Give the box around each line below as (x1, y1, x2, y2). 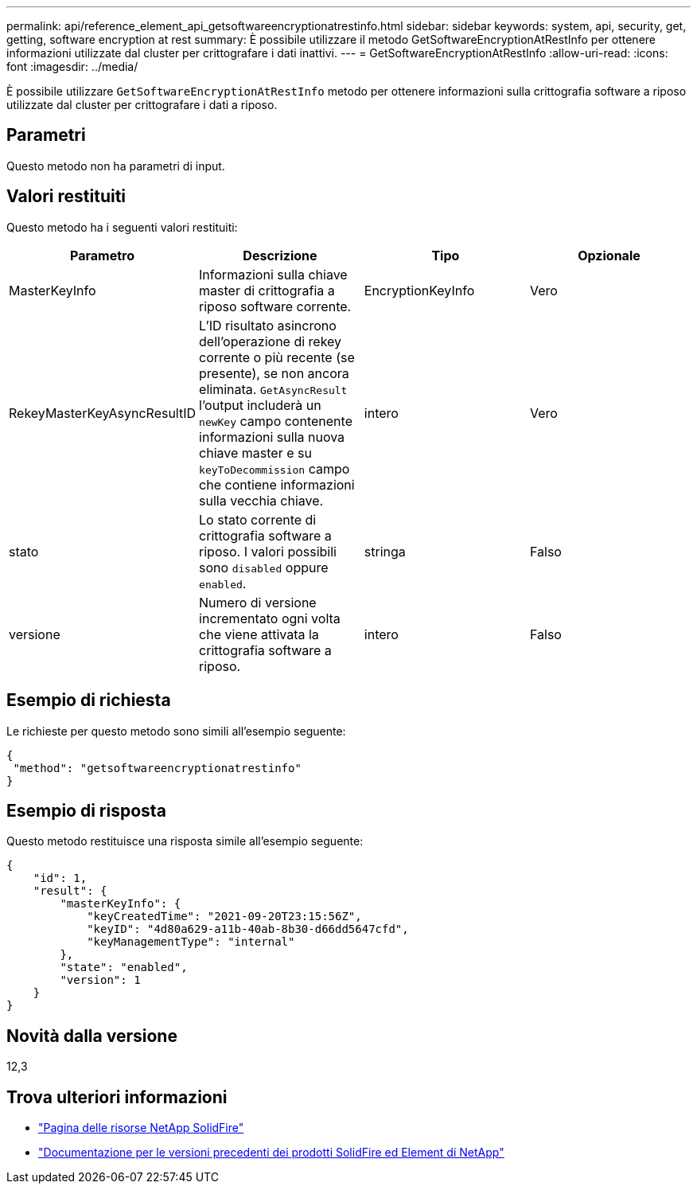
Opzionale (578, 247, 641, 263)
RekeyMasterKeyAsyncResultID (9, 404, 197, 421)
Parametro (70, 247, 135, 263)
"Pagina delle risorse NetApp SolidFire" (38, 1121, 244, 1135)
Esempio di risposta (6, 800, 166, 821)
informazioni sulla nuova (199, 428, 345, 445)
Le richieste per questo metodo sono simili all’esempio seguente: (6, 724, 346, 738)
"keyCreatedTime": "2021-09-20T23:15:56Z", (87, 910, 362, 923)
